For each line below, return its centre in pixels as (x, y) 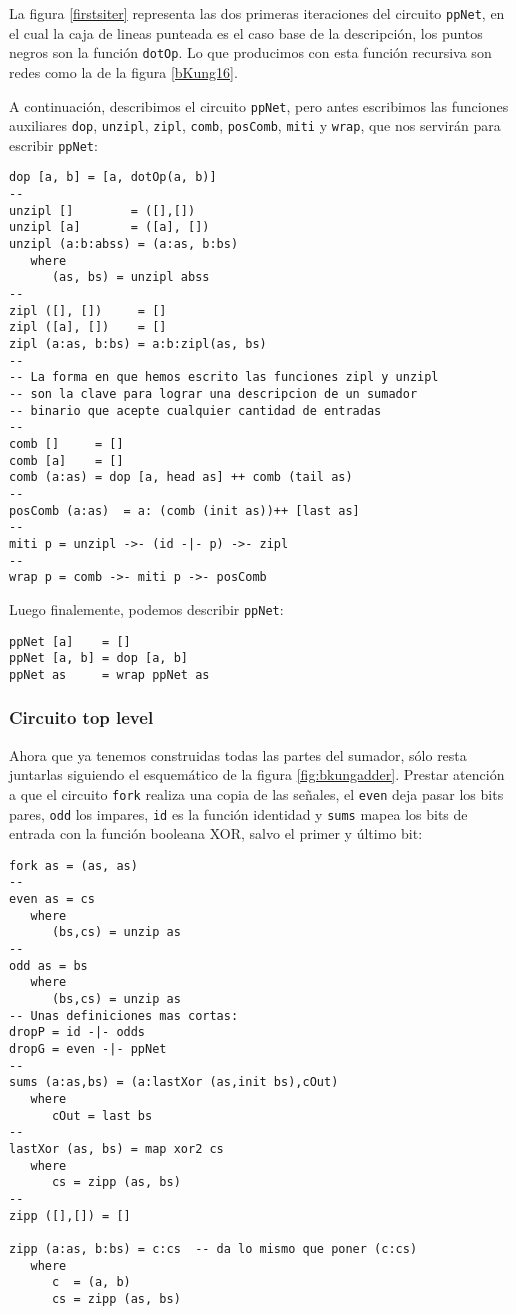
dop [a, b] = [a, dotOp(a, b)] (113, 177)
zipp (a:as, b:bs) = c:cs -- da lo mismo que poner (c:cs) (213, 1248)
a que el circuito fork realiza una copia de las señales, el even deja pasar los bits (256, 793)
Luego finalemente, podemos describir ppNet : (146, 608)
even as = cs (52, 899)
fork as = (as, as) (73, 865)
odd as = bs (48, 965)
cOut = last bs (102, 1115)
